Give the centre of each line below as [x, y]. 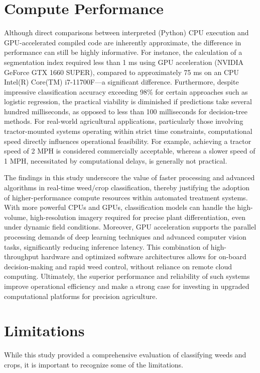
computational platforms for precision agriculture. [81, 296]
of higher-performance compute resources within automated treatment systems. [126, 197]
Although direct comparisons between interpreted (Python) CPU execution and [126, 32]
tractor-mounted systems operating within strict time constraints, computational [128, 131]
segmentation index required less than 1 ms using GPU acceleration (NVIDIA [124, 62]
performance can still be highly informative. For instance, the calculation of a [123, 52]
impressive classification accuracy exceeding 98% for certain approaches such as [126, 91]
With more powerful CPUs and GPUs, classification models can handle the [119, 207]
